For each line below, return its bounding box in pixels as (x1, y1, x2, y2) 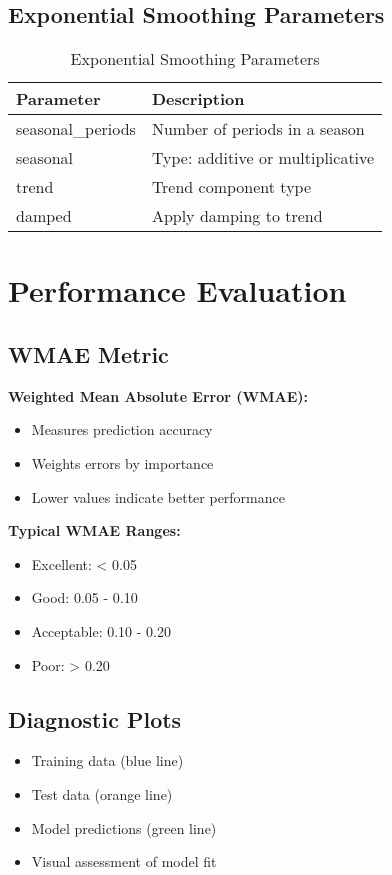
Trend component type (151, 175, 312, 199)
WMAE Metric (8, 338, 169, 369)
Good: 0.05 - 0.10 (31, 587, 138, 608)
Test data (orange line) (31, 783, 173, 804)
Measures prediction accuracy (31, 419, 213, 440)
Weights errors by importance (31, 452, 214, 473)
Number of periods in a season (151, 117, 365, 141)
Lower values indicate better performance (31, 486, 285, 507)
